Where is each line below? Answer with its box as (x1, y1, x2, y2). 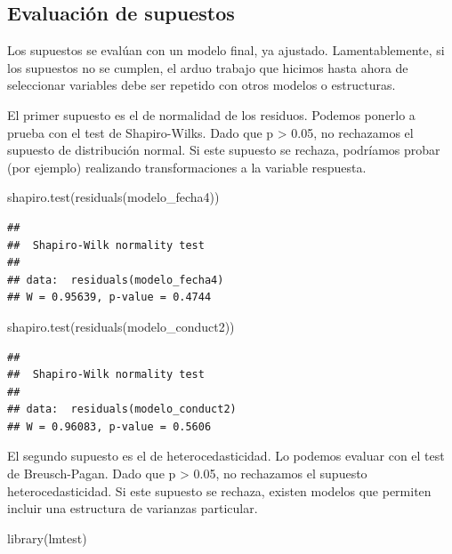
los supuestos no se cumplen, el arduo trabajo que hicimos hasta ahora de (7, 58, 408, 76)
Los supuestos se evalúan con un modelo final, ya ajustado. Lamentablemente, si (7, 41, 445, 60)
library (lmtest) (7, 528, 87, 547)
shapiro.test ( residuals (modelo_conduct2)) (7, 317, 235, 335)
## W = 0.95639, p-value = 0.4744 (7, 291, 212, 304)
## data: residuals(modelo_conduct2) (7, 403, 237, 416)
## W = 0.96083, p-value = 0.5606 (7, 420, 212, 433)
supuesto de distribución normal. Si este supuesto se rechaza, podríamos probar (7, 141, 440, 159)
